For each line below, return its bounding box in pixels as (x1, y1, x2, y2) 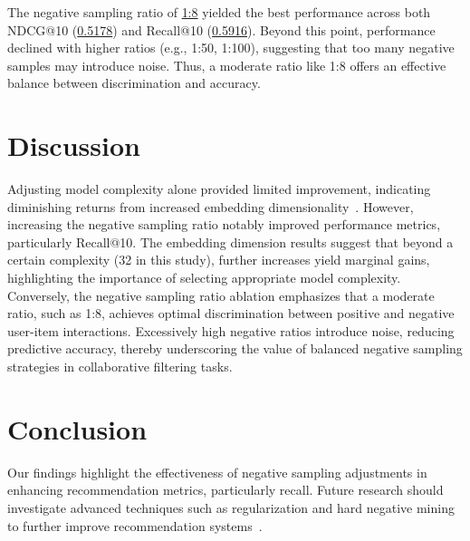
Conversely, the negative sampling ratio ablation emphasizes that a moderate (7, 285, 435, 304)
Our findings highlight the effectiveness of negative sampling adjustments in (7, 462, 427, 481)
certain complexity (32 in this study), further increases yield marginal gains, (7, 250, 430, 269)
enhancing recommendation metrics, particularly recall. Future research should (7, 480, 444, 499)
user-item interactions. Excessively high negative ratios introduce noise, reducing (7, 321, 455, 340)
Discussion (7, 127, 140, 164)
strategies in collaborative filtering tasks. (7, 357, 233, 376)
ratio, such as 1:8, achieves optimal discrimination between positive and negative (7, 304, 455, 323)
